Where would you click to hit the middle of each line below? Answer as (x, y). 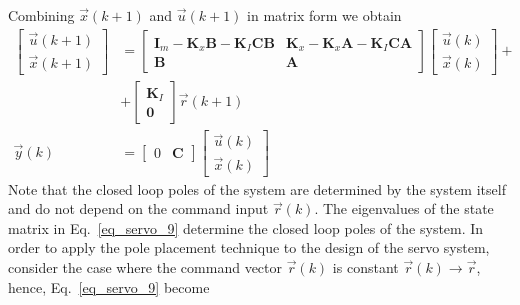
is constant (365, 267)
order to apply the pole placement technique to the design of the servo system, (249, 247)
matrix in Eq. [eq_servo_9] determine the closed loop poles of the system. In (246, 227)
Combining (41, 15)
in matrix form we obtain (324, 15)
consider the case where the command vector (145, 267)
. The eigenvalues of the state (404, 208)
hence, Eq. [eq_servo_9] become (109, 286)
